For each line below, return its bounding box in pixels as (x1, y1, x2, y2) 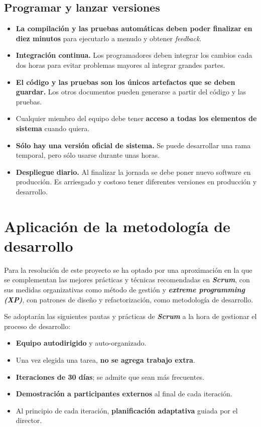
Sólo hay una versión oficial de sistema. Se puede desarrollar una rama (16, 140, 251, 150)
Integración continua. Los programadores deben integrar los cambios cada (16, 50, 252, 60)
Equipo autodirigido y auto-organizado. (16, 338, 147, 348)
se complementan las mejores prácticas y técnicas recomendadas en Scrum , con (4, 274, 250, 285)
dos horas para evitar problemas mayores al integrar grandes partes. (16, 59, 225, 70)
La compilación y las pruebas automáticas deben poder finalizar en (16, 23, 252, 34)
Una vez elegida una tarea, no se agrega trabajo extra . (16, 354, 195, 365)
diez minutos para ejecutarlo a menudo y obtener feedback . (16, 33, 202, 43)
